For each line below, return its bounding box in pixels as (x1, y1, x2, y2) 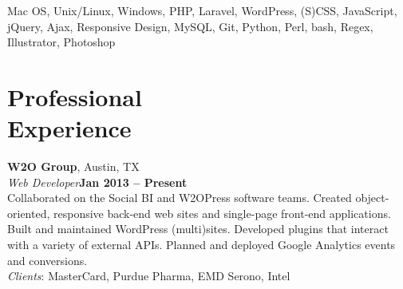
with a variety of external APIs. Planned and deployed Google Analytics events (7, 236, 396, 253)
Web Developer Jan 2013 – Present (7, 173, 188, 190)
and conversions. (7, 251, 88, 268)
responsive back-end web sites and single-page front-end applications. (53, 204, 391, 221)
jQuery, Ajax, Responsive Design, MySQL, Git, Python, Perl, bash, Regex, (7, 18, 373, 34)
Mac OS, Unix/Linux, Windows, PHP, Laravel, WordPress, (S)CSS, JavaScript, (7, 2, 397, 18)
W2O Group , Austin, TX (7, 158, 140, 175)
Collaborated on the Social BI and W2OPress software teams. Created (7, 189, 352, 206)
